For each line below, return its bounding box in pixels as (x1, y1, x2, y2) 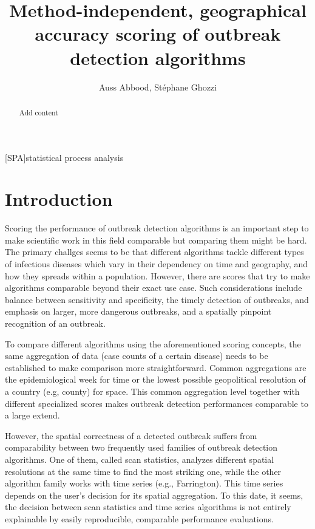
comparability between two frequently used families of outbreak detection (5, 441, 278, 454)
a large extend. (5, 409, 60, 421)
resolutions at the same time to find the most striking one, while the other (5, 465, 282, 477)
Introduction (5, 186, 113, 211)
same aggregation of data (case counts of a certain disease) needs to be (5, 349, 268, 362)
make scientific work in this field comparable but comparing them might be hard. (5, 233, 307, 246)
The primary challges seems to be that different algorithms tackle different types (5, 245, 304, 258)
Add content (19, 107, 58, 117)
